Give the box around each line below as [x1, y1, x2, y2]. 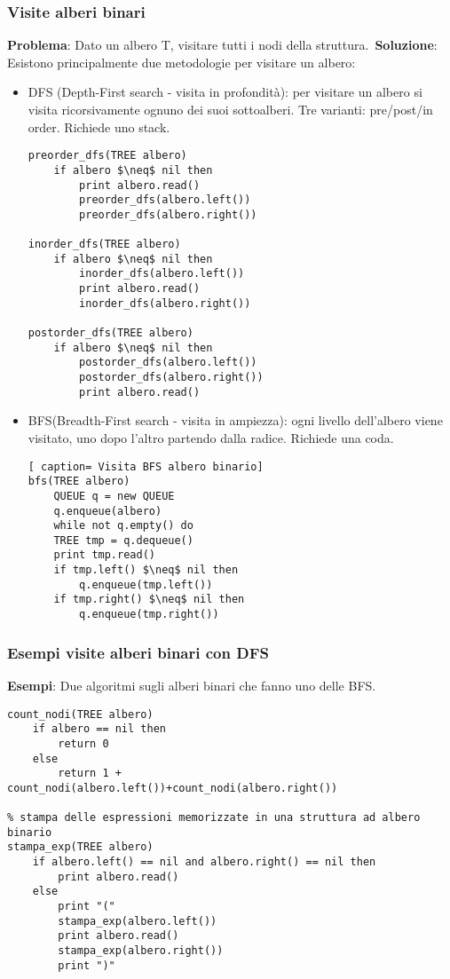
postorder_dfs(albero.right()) [79, 371, 264, 384]
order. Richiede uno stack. [28, 117, 170, 136]
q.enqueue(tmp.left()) [79, 578, 213, 591]
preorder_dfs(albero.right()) [79, 208, 257, 221]
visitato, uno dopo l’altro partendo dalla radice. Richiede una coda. [28, 428, 394, 446]
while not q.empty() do [53, 519, 193, 533]
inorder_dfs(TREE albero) [28, 238, 181, 251]
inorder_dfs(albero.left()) [79, 267, 245, 280]
